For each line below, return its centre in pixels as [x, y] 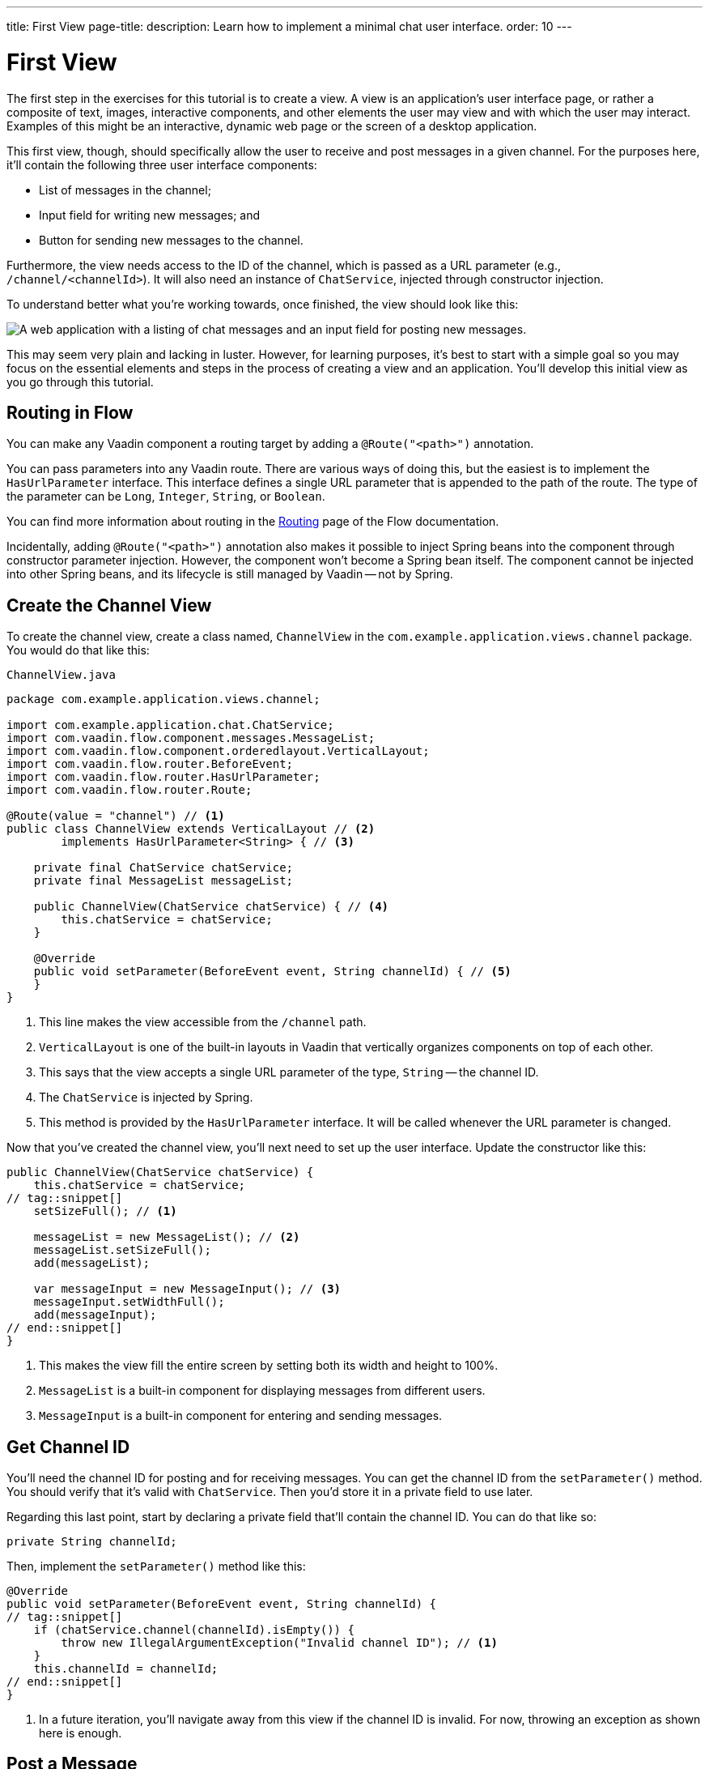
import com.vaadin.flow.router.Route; [129, 790]
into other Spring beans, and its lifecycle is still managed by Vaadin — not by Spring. [230, 574]
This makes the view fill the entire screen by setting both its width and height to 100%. [269, 1366]
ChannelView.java [61, 675]
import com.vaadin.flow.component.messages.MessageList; [191, 738]
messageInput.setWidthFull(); [129, 1302]
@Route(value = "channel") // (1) [116, 816]
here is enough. [81, 1733]
